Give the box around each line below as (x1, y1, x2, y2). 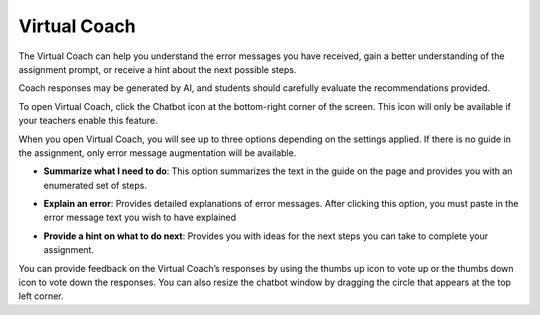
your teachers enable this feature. (18, 115, 159, 127)
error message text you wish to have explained (43, 211, 237, 224)
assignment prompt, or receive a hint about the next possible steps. (18, 63, 297, 75)
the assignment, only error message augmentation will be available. (18, 146, 297, 159)
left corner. (18, 290, 64, 302)
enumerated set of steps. (43, 179, 147, 191)
